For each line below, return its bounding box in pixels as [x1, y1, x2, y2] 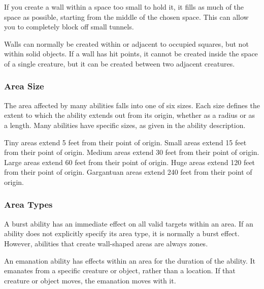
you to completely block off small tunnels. [4, 21, 134, 32]
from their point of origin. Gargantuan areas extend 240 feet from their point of [4, 167, 252, 177]
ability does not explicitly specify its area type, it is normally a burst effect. [4, 228, 240, 239]
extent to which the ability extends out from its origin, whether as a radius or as [4, 110, 255, 120]
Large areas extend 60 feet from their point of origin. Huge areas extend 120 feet [4, 156, 255, 167]
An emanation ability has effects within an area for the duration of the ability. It [4, 255, 255, 266]
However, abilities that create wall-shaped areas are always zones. [4, 238, 208, 248]
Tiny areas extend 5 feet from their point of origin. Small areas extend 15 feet [4, 137, 247, 147]
